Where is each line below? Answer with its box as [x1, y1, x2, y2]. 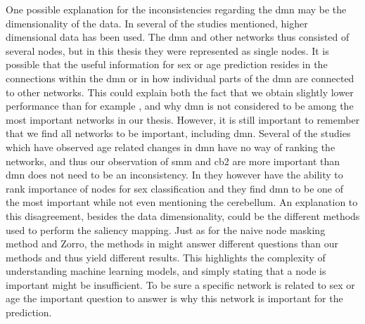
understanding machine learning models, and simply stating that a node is [6, 264, 326, 278]
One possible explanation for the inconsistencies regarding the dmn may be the [6, 2, 347, 16]
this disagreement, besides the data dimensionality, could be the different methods [6, 208, 360, 223]
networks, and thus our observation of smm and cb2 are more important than [6, 153, 340, 168]
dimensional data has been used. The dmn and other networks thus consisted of [6, 30, 350, 44]
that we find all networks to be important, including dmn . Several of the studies [6, 126, 351, 141]
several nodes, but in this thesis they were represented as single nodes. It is [6, 43, 329, 58]
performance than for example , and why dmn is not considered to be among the [6, 98, 354, 113]
